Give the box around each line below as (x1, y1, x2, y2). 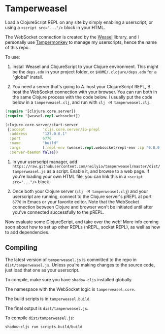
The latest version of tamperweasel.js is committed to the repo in (5, 257, 137, 263)
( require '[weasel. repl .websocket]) (5, 113, 80, 118)
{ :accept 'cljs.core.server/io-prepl (7, 127, 100, 132)
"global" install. (12, 74, 43, 80)
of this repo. (5, 44, 30, 50)
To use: (5, 54, 21, 60)
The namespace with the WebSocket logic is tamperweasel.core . (5, 286, 135, 292)
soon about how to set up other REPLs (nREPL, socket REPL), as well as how (5, 224, 160, 230)
